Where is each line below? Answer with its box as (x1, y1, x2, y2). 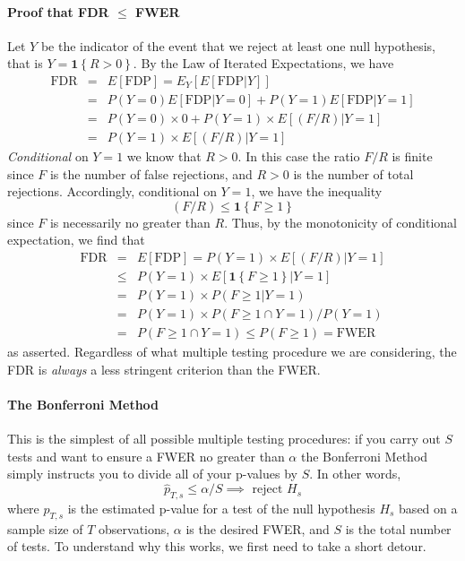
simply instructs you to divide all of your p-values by (7, 464, 297, 483)
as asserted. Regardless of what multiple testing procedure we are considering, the (7, 342, 457, 361)
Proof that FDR (7, 2, 109, 21)
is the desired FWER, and (185, 519, 330, 538)
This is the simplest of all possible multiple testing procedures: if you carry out (7, 429, 441, 448)
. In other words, (309, 464, 401, 483)
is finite (392, 147, 433, 166)
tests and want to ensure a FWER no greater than (7, 446, 285, 465)
